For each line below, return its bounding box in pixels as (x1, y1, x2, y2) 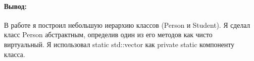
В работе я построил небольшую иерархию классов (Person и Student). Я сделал (4, 19, 251, 30)
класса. (4, 49, 25, 59)
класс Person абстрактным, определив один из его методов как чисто (4, 29, 212, 40)
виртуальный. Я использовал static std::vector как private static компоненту (4, 39, 235, 49)
